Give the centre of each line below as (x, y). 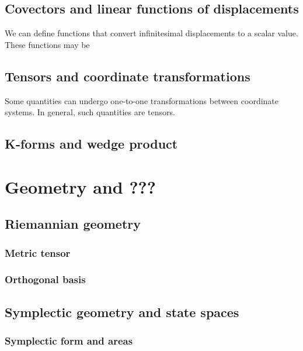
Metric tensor (38, 252)
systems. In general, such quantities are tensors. (90, 112)
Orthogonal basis (45, 279)
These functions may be (47, 44)
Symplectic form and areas (69, 341)
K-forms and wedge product (91, 144)
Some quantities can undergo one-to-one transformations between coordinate (142, 100)
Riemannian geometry (73, 224)
